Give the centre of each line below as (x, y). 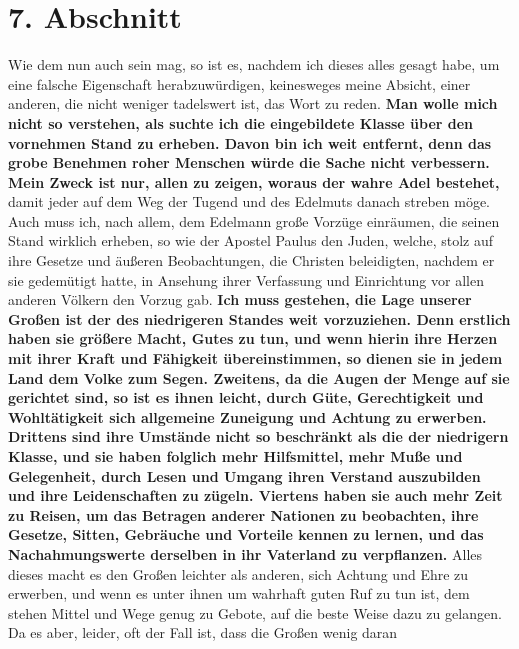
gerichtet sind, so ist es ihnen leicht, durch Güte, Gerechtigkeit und (246, 397)
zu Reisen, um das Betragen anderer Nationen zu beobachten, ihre (243, 514)
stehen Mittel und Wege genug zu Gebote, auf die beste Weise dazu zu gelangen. (255, 612)
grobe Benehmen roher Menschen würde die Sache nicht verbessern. (249, 162)
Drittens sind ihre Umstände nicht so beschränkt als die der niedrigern (258, 436)
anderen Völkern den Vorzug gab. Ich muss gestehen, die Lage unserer (240, 299)
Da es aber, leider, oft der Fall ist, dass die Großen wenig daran (203, 632)
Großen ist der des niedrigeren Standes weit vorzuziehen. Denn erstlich (259, 318)
